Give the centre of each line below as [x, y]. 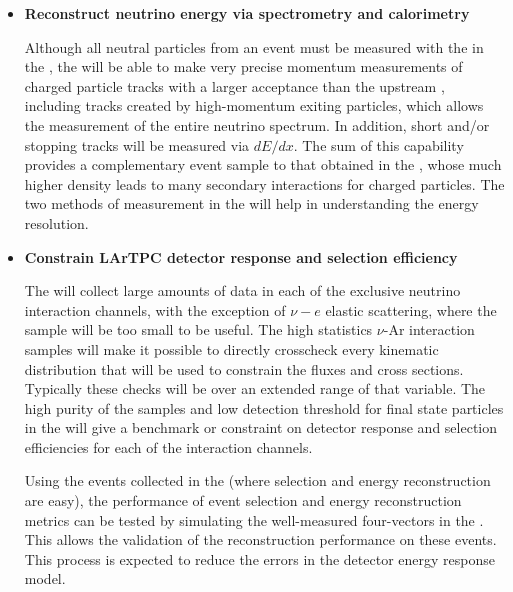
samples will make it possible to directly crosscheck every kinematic [231, 348]
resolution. [56, 222]
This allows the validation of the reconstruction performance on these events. [260, 539]
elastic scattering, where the [411, 309]
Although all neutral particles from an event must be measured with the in [254, 46]
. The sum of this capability [378, 144]
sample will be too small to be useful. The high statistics [198, 329]
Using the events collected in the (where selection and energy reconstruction [257, 480]
